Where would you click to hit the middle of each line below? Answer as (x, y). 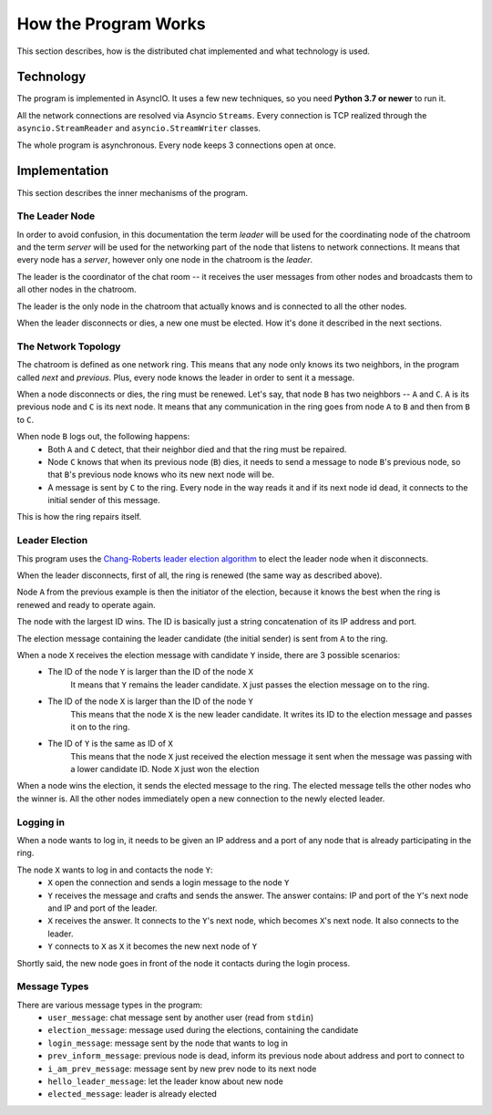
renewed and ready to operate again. (87, 604)
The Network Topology (69, 346)
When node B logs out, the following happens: (103, 437)
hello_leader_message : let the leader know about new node (166, 1081)
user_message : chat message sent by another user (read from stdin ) (181, 1017)
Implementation (63, 171)
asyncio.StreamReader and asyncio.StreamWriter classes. (139, 129)
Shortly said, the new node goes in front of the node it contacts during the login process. (184, 963)
